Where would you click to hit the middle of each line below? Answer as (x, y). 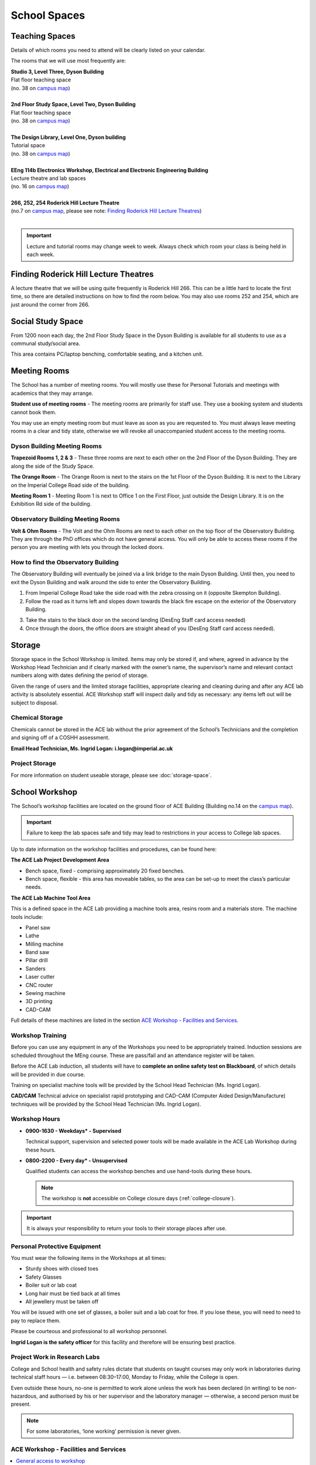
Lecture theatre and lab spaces (48, 178)
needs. (34, 887)
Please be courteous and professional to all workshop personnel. (89, 1331)
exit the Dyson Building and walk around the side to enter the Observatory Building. (111, 582)
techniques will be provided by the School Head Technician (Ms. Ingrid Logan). (106, 1104)
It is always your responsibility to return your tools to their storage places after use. (127, 1228)
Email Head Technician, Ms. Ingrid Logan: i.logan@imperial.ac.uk (92, 748)
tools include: (27, 917)
